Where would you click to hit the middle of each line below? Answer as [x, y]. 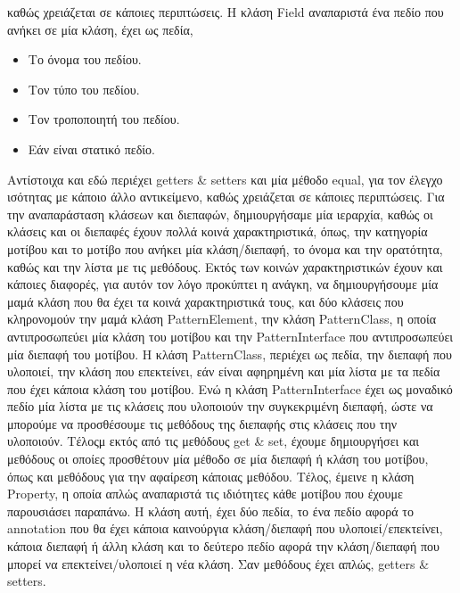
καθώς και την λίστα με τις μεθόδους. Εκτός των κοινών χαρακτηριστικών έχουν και [225, 266]
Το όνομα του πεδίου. [85, 59]
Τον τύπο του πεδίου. [84, 89]
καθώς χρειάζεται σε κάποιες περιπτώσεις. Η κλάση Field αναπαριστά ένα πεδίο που [226, 12]
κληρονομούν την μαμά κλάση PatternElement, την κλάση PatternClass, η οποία [222, 319]
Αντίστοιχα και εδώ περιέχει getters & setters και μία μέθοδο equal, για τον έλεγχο [225, 179]
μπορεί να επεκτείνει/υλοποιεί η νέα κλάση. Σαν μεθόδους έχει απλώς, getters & [218, 563]
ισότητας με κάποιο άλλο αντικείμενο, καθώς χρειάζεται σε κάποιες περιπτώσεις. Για [226, 197]
